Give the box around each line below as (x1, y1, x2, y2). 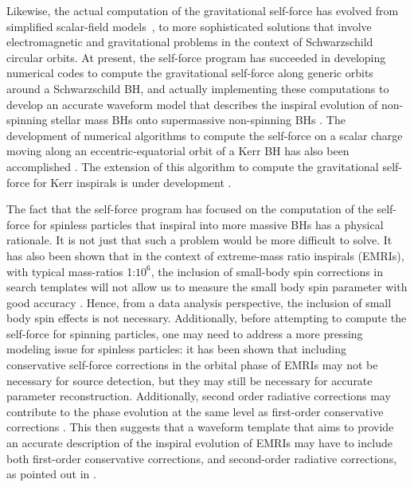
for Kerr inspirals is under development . (33, 173, 232, 190)
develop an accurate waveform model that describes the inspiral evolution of (6, 95, 378, 112)
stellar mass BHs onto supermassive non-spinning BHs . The (51, 111, 346, 128)
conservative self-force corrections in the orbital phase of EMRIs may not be (6, 356, 378, 373)
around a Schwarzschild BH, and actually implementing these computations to (6, 80, 389, 96)
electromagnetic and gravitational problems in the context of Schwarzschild (6, 33, 373, 50)
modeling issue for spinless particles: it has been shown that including (6, 341, 346, 357)
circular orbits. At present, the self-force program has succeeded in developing (6, 49, 386, 65)
